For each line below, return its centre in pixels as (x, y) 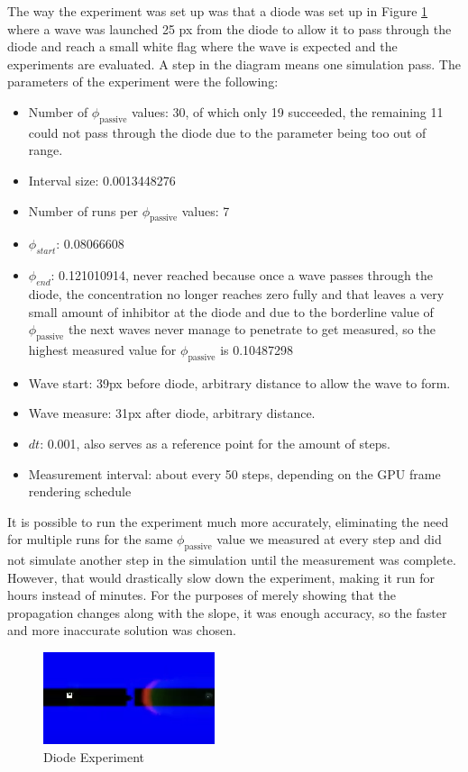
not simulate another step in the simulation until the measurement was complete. (232, 560)
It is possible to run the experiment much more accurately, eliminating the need (228, 521)
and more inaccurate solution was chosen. (122, 630)
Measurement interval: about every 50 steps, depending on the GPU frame (234, 473)
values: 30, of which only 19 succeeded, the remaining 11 (287, 111)
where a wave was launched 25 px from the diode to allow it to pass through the (229, 28)
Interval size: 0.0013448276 (102, 180)
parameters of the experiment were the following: (143, 82)
